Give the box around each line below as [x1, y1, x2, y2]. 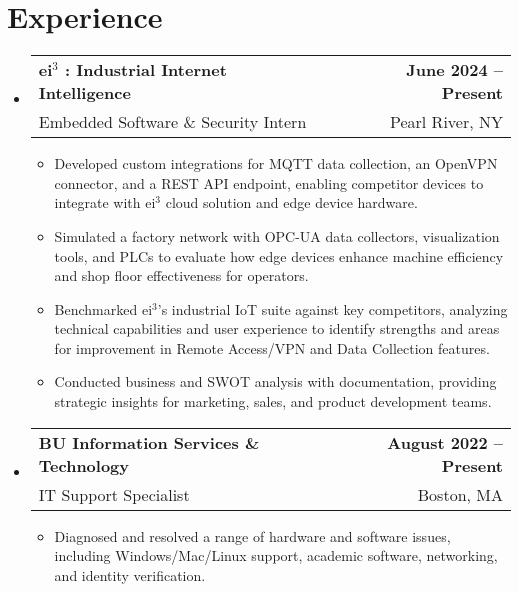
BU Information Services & [38, 430, 260, 454]
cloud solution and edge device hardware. [165, 192, 418, 213]
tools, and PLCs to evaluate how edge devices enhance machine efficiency [54, 245, 504, 266]
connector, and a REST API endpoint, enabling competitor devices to [54, 172, 484, 193]
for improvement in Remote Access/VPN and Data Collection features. [54, 337, 490, 358]
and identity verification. [54, 564, 206, 585]
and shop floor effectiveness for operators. [54, 265, 309, 286]
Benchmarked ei [54, 298, 153, 319]
